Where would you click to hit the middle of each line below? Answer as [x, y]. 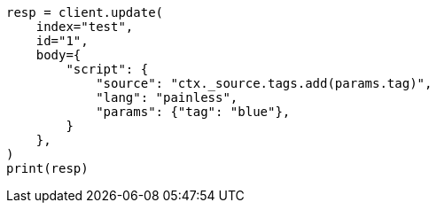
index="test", [85, 27]
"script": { [107, 69]
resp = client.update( [85, 12]
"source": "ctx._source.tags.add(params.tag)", [264, 83]
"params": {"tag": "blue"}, [193, 112]
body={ [59, 55]
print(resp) [47, 168]
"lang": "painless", [167, 97]
